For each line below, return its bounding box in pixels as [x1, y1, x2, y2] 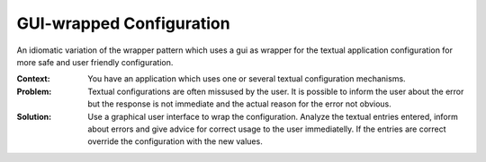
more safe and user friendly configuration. [16, 56, 174, 67]
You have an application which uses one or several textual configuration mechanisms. [87, 73, 406, 84]
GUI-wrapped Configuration [16, 13, 230, 33]
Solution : [16, 111, 52, 122]
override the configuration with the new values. [87, 136, 263, 147]
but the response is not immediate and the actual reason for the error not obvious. [87, 98, 391, 109]
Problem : [16, 86, 52, 97]
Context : [16, 73, 50, 84]
